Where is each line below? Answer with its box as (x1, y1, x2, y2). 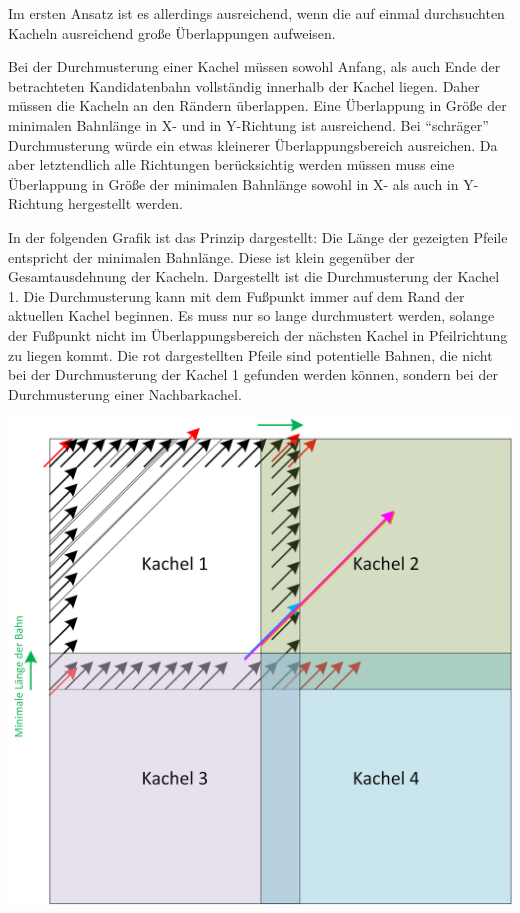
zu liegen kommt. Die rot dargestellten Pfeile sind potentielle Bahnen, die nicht (8, 344, 493, 365)
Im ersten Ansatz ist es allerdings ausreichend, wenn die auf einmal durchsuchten (8, 3, 505, 23)
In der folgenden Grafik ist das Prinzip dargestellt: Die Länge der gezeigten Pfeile (8, 226, 508, 247)
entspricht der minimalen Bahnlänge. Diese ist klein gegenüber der (8, 246, 415, 267)
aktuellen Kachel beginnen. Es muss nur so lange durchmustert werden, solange (8, 305, 495, 326)
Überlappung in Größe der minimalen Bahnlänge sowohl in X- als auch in (8, 173, 459, 194)
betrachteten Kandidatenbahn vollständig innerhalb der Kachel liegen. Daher (8, 75, 480, 96)
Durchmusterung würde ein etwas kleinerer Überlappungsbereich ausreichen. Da (8, 134, 498, 155)
